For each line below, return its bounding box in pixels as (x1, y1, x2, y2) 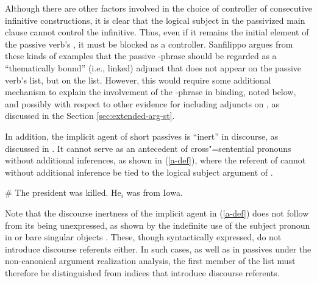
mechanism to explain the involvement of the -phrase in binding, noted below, (5, 85, 296, 98)
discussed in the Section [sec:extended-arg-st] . (5, 109, 175, 122)
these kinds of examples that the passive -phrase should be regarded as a (5, 49, 277, 62)
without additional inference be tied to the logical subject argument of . (5, 165, 273, 178)
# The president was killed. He (5, 186, 121, 199)
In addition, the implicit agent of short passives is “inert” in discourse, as (5, 129, 279, 142)
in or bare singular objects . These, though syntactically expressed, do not (5, 231, 282, 243)
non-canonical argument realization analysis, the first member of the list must (5, 254, 296, 267)
